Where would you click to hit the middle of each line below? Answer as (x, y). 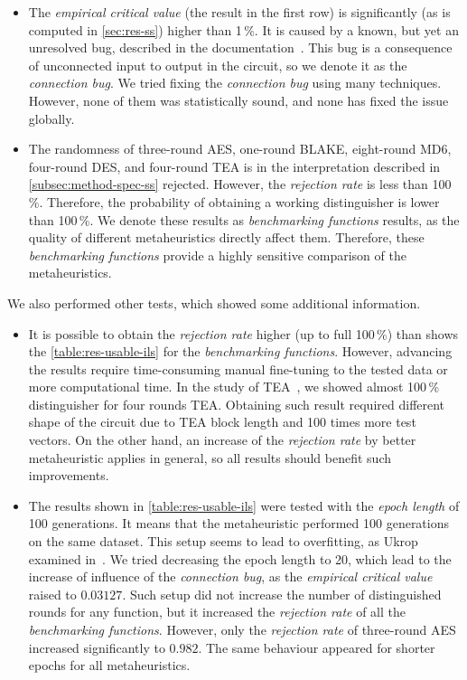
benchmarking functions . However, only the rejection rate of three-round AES (242, 629)
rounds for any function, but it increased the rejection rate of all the (217, 612)
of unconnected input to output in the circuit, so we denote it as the (218, 65)
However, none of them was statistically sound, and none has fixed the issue (238, 100)
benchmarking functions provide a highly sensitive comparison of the (217, 255)
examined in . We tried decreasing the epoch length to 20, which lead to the (240, 558)
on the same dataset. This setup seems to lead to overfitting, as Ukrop (223, 541)
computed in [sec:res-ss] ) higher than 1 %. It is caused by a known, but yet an (243, 29)
